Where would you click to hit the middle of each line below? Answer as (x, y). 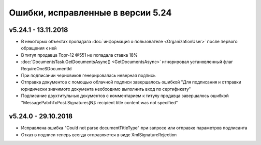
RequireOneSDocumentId (46, 68)
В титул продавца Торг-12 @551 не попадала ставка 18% (79, 55)
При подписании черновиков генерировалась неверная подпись (88, 76)
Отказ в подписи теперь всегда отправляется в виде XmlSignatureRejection (99, 135)
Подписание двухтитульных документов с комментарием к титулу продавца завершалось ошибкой (125, 96)
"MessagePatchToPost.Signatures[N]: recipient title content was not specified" (100, 102)
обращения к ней (39, 48)
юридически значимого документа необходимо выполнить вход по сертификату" (106, 89)
